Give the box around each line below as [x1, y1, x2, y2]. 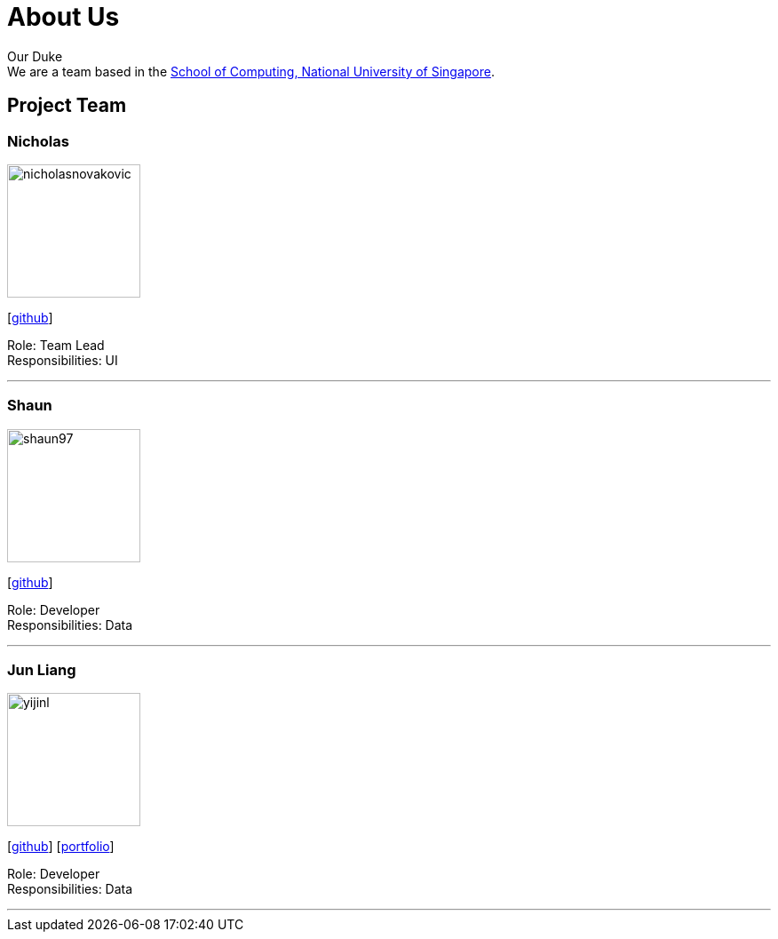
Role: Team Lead [7, 337, 105, 353]
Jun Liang [7, 661, 76, 680]
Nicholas [7, 131, 69, 150]
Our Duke [7, 48, 63, 64]
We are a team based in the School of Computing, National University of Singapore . [7, 63, 496, 79]
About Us [7, 2, 120, 32]
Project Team [7, 94, 127, 117]
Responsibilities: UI [7, 352, 118, 368]
